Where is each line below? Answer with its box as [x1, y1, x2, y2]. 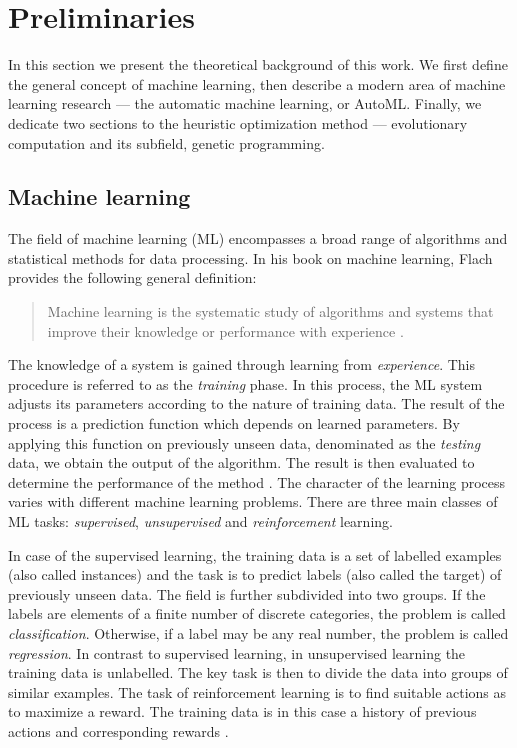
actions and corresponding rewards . [8, 720, 229, 741]
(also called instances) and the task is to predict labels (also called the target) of [8, 564, 502, 585]
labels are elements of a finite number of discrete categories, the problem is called [8, 603, 506, 624]
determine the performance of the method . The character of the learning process [8, 471, 506, 492]
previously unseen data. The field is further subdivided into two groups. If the [8, 583, 486, 604]
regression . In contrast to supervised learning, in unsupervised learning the [8, 642, 466, 663]
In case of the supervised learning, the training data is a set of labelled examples [8, 544, 502, 565]
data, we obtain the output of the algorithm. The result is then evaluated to [8, 452, 475, 473]
